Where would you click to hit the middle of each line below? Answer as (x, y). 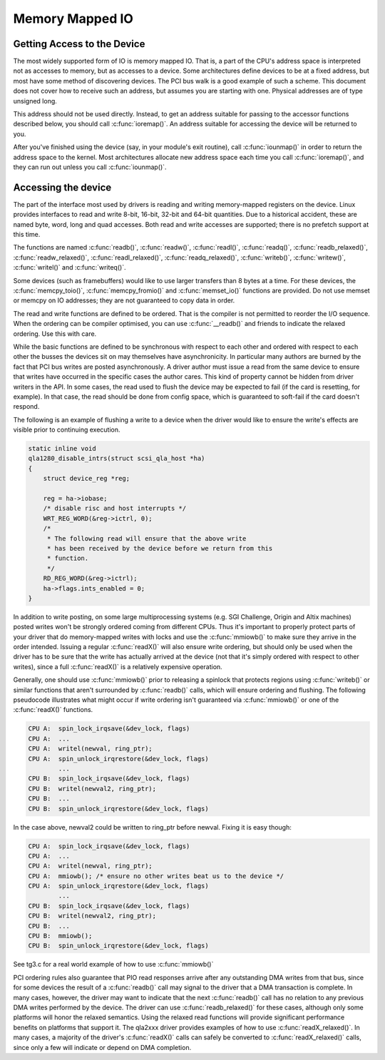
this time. (27, 235)
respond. (26, 407)
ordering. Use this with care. (55, 333)
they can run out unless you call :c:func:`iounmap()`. (90, 167)
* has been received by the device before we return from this (160, 548)
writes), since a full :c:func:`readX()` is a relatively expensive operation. (118, 666)
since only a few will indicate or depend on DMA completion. (102, 1047)
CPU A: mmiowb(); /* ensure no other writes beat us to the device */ (156, 876)
